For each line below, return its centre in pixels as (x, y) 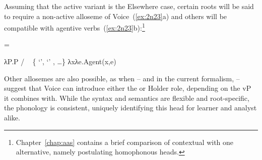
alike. (12, 117)
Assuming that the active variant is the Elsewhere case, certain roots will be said (129, 6)
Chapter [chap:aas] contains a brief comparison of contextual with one (125, 142)
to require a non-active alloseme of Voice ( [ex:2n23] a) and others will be (116, 16)
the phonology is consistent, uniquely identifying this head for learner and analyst (130, 108)
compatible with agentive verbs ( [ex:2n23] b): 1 (75, 27)
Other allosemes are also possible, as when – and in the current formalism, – (122, 78)
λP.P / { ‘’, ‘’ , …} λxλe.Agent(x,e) (60, 61)
